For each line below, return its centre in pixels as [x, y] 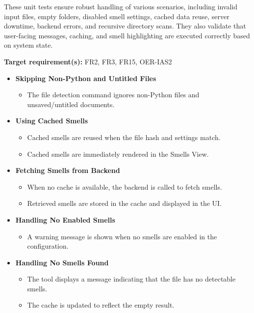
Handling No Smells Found [62, 262]
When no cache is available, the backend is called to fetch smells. [125, 186]
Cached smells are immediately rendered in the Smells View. [118, 154]
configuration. [48, 246]
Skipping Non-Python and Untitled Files [86, 78]
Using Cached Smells [52, 121]
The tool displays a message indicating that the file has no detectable [131, 279]
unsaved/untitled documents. [71, 104]
